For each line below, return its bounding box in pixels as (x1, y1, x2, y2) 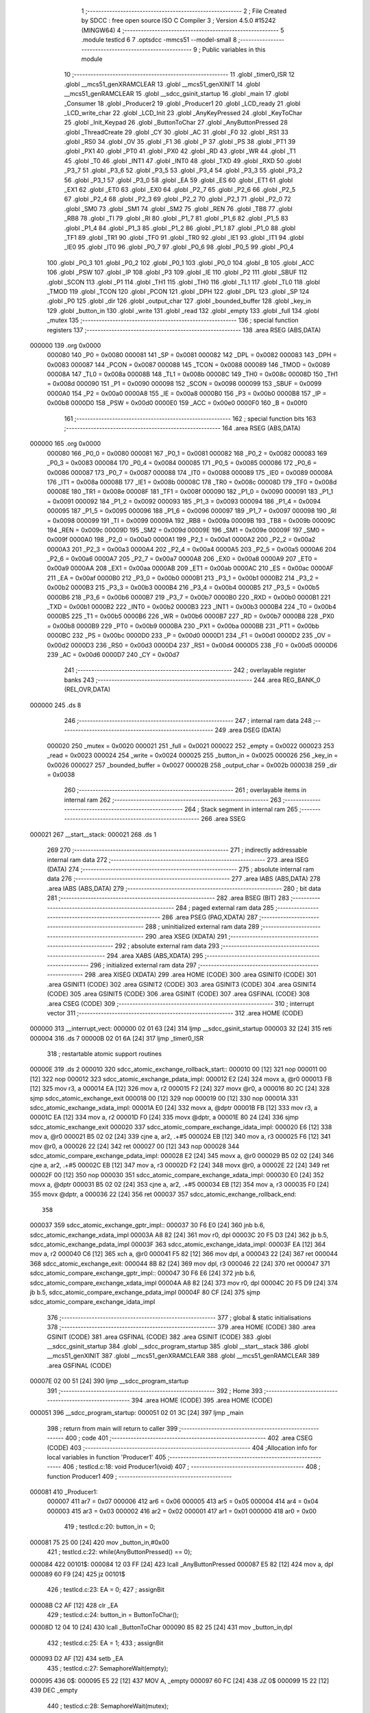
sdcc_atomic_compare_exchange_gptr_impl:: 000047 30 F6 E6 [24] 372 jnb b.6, (29, 1269, 256, 1277)
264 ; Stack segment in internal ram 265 (184, 805, 298, 813)
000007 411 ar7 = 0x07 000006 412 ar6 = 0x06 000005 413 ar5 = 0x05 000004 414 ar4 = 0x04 (47, 1497, 319, 1505)
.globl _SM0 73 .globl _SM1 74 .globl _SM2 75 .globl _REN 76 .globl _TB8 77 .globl (64, 204, 293, 212)
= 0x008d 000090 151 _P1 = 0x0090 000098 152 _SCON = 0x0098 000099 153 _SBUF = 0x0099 (47, 380, 322, 388)
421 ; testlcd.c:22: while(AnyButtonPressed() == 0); (47, 1548, 193, 1556)
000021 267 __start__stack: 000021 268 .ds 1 (29, 830, 157, 839)
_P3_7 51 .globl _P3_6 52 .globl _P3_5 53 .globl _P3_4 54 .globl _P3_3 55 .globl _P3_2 (64, 167, 303, 175)
